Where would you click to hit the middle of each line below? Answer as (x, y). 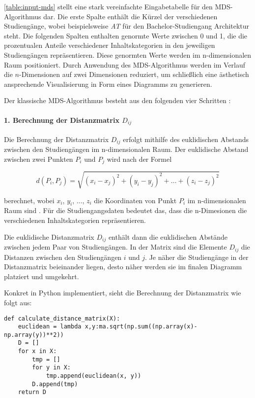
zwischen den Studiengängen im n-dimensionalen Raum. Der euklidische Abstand (126, 149)
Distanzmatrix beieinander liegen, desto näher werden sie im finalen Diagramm (123, 267)
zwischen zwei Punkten (39, 159)
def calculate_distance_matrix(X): (62, 318)
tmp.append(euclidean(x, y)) (94, 376)
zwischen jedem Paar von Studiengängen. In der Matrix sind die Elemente (115, 247)
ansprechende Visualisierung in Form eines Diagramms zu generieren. (108, 84)
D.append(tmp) (55, 384)
